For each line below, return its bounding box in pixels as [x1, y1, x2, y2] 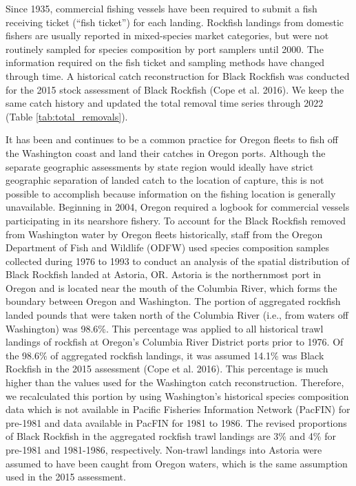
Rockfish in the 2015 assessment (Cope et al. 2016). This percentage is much [6, 361, 328, 376]
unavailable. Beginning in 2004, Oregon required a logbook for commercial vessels [6, 200, 350, 214]
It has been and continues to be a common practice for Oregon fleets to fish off [6, 132, 338, 147]
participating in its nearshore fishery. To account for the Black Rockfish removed [6, 213, 346, 227]
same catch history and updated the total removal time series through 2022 [6, 96, 324, 110]
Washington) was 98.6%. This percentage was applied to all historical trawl [6, 321, 324, 335]
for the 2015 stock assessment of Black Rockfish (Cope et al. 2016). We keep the [6, 82, 344, 96]
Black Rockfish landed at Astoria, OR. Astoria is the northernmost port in [6, 267, 322, 282]
